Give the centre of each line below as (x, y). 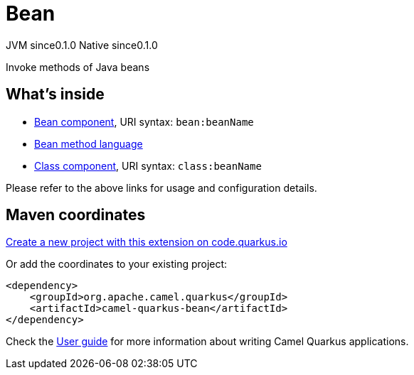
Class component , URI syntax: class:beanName (148, 165)
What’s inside (55, 94)
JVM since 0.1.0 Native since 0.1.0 (82, 45)
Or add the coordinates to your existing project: (117, 264)
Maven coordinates (76, 215)
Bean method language (89, 143)
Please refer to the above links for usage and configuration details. (161, 187)
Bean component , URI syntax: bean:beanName (144, 121)
